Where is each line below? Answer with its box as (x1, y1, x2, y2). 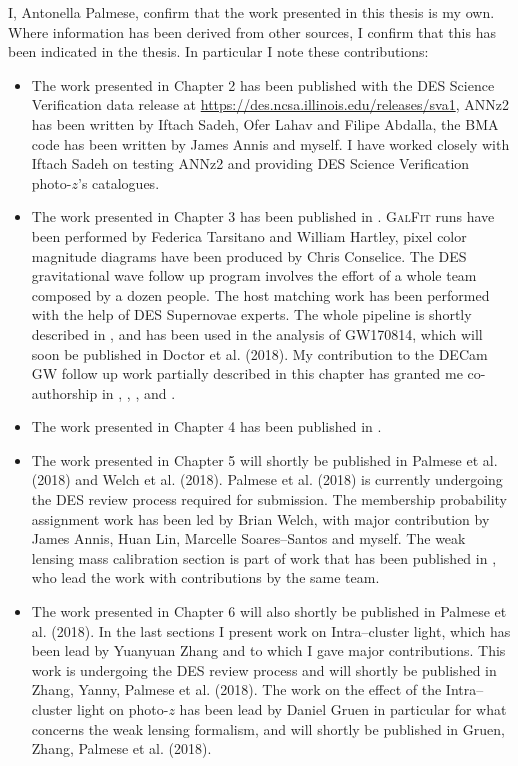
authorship (31, 382, 98, 403)
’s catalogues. (78, 172, 160, 193)
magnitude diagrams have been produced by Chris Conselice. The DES (31, 245, 467, 266)
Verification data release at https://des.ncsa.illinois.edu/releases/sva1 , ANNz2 (31, 94, 509, 115)
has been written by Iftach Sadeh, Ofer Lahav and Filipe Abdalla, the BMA (31, 113, 499, 134)
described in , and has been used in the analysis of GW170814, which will (31, 323, 483, 344)
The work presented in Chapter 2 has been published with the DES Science (31, 74, 495, 95)
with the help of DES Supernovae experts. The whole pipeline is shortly (31, 304, 472, 325)
